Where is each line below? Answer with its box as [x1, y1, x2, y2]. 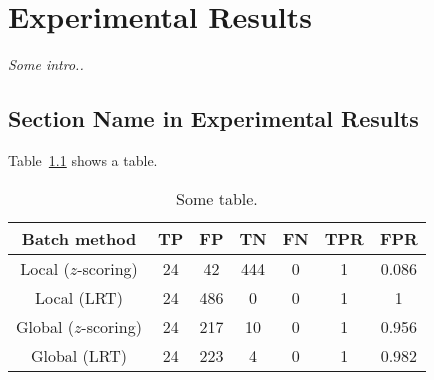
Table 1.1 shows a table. [8, 149, 158, 170]
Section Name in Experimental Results [8, 103, 419, 134]
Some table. [176, 186, 258, 210]
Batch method [21, 226, 137, 250]
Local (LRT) [35, 285, 123, 309]
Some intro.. [8, 54, 84, 75]
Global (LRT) [30, 343, 128, 367]
